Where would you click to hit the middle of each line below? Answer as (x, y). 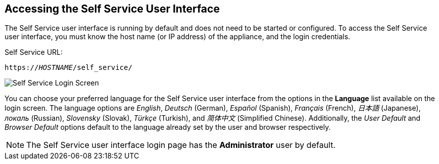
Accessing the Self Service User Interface (112, 9)
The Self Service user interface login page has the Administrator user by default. (181, 145)
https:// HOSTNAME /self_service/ (68, 68)
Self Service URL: (34, 52)
